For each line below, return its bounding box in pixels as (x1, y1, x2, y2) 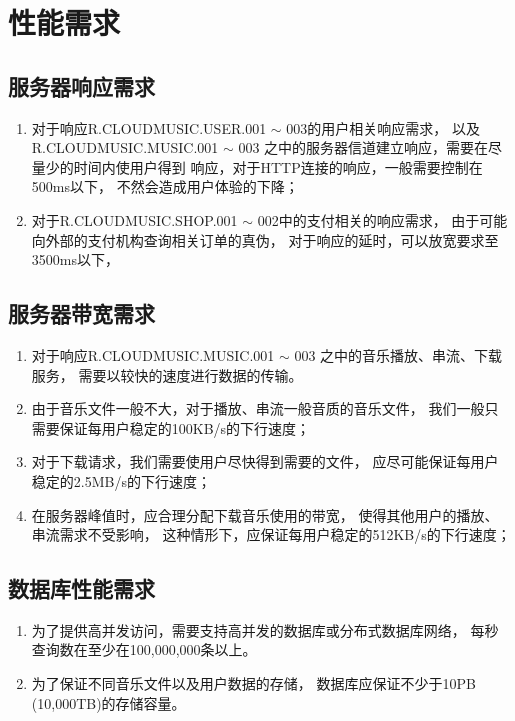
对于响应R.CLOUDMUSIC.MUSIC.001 (31, 344, 275, 365)
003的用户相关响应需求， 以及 (286, 117, 480, 138)
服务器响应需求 (8, 70, 155, 101)
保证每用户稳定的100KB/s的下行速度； (59, 417, 311, 438)
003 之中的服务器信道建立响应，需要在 (238, 137, 489, 158)
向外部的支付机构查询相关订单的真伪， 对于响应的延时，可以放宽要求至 (31, 229, 499, 250)
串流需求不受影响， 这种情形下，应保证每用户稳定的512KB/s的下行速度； (31, 524, 511, 545)
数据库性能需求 (8, 573, 155, 604)
